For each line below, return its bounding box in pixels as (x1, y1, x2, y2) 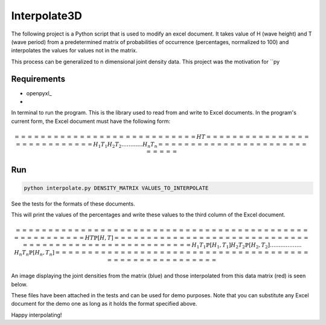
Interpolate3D (11, 9, 83, 22)
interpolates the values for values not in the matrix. (11, 47, 138, 54)
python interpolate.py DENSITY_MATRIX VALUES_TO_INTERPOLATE (24, 185, 209, 191)
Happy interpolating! (11, 311, 62, 318)
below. (11, 280, 28, 288)
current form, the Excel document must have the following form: (11, 118, 171, 125)
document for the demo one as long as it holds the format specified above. (11, 300, 197, 308)
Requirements (11, 74, 66, 84)
